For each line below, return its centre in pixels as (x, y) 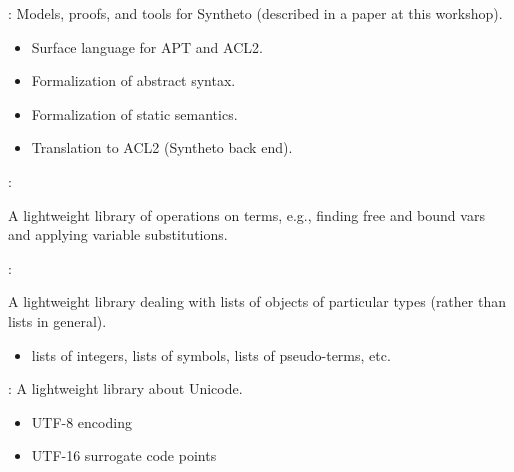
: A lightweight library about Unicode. (125, 388)
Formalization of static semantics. (134, 113)
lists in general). (57, 320)
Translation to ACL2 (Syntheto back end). (162, 147)
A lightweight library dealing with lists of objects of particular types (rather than (257, 301)
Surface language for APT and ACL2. (147, 46)
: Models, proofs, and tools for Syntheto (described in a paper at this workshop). (255, 13)
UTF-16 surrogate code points (124, 455)
